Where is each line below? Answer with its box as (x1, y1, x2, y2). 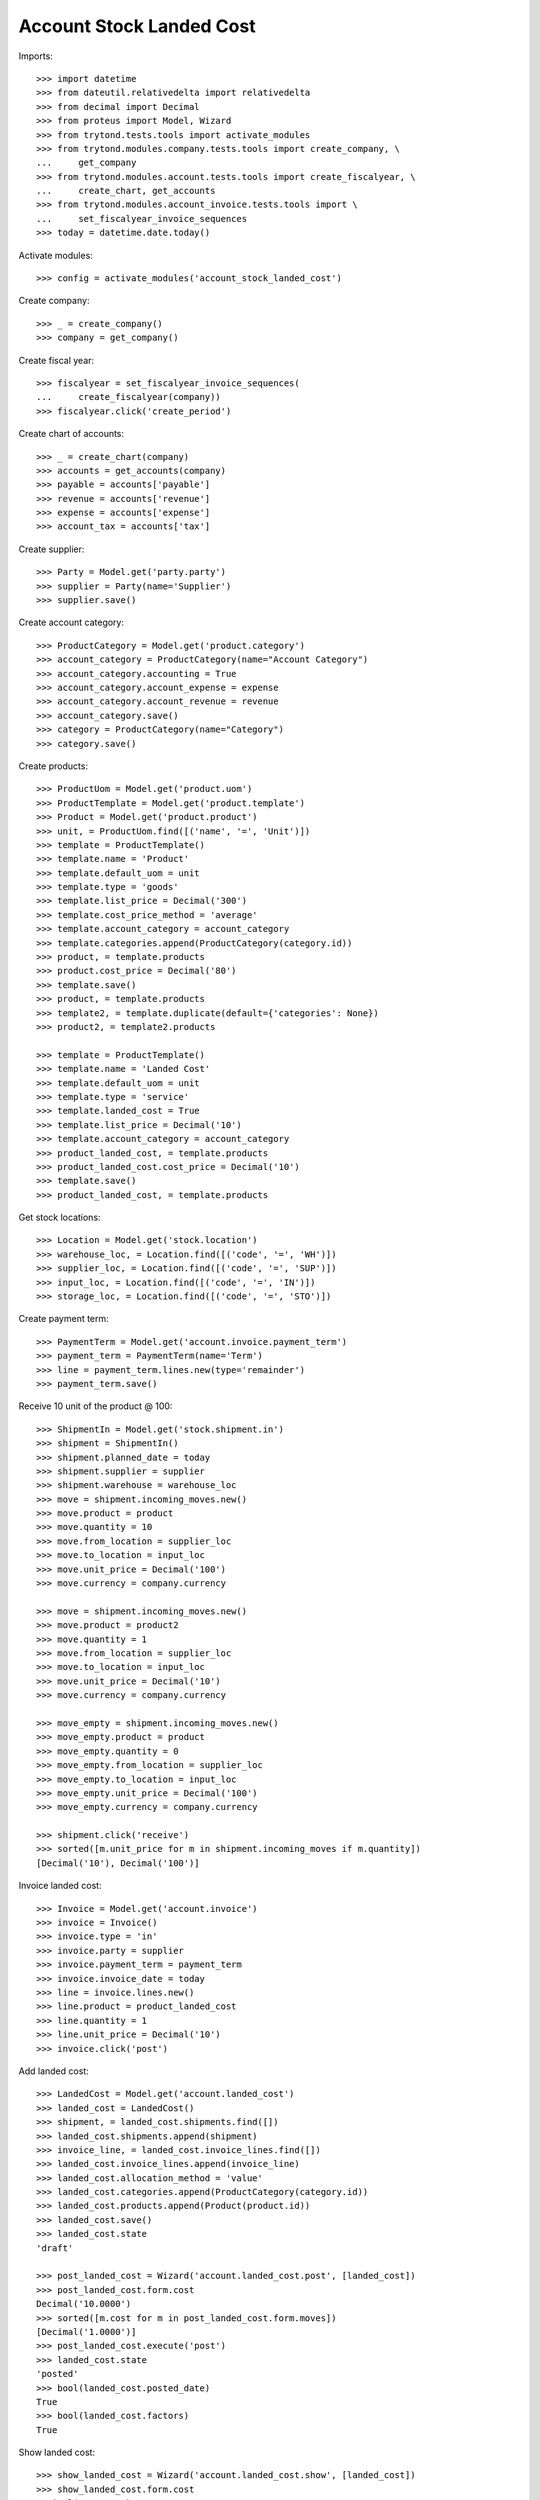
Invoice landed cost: (18, 1880, 102, 1892)
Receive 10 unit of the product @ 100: (18, 1400, 173, 1412)
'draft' (36, 2242, 74, 2254)
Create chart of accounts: (18, 428, 125, 440)
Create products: (18, 760, 89, 772)
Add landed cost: (18, 2065, 89, 2077)
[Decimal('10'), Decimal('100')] (36, 1857, 200, 1869)
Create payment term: (18, 1313, 109, 1325)
